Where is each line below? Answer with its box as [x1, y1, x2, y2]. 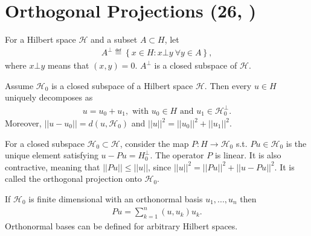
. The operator [150, 149, 204, 161]
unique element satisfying [5, 149, 98, 161]
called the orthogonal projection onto [5, 172, 142, 185]
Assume [5, 79, 34, 92]
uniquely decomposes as [5, 91, 93, 104]
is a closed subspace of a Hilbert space [51, 79, 193, 92]
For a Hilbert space [5, 33, 76, 46]
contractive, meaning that [5, 160, 100, 173]
